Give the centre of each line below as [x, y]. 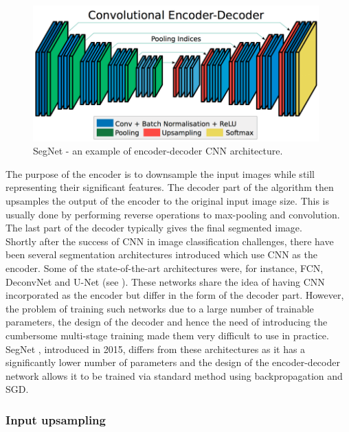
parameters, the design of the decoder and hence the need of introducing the [167, 322]
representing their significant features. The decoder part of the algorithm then [170, 187]
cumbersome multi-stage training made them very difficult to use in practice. [167, 335]
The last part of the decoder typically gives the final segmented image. [154, 228]
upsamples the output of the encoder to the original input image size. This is [168, 200]
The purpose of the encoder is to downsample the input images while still [160, 173]
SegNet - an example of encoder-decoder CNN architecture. [158, 151]
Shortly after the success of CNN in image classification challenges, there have [170, 241]
